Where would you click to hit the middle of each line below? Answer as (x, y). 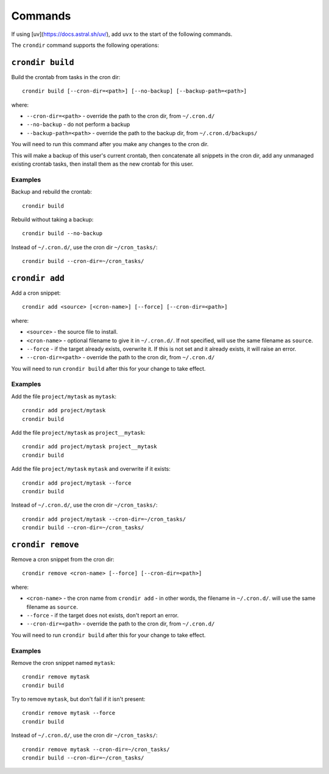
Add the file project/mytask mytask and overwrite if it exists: (91, 469)
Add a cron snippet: (36, 293)
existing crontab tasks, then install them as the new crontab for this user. (103, 164)
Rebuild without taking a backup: (52, 219)
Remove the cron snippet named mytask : (63, 663)
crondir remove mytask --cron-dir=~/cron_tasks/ (96, 749)
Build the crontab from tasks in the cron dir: (66, 77)
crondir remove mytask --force (69, 713)
